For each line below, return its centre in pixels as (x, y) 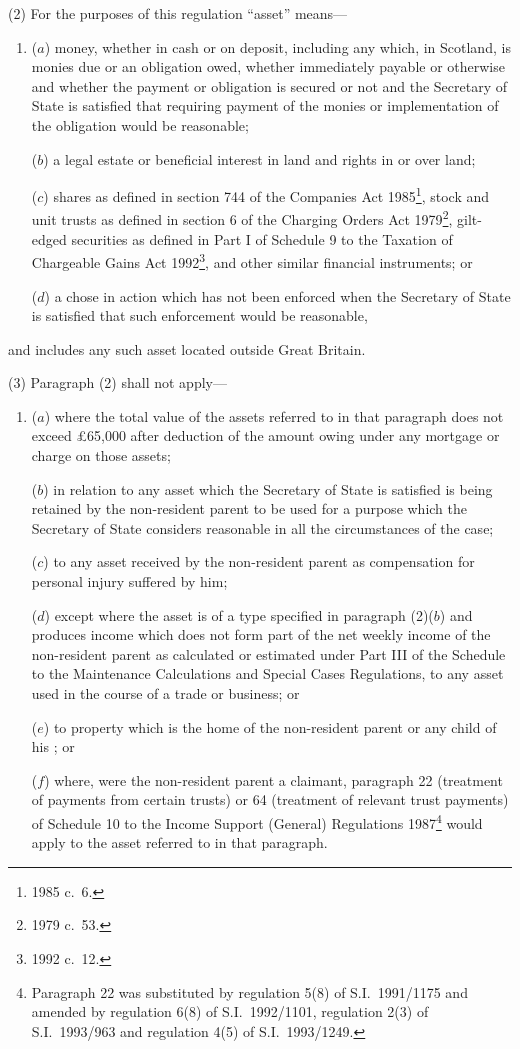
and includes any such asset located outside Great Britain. (187, 348)
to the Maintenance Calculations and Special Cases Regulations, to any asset (267, 673)
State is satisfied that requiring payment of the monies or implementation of (265, 105)
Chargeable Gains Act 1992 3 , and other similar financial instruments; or (252, 260)
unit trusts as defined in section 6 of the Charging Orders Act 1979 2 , (242, 218)
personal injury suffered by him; (129, 581)
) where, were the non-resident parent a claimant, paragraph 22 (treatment (273, 779)
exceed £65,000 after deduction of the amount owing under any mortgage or (265, 435)
